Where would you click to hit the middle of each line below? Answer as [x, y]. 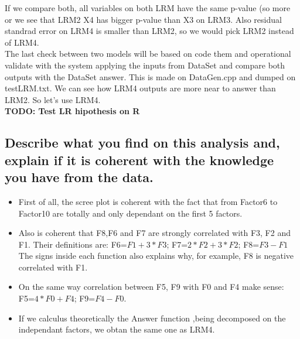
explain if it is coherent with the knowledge [139, 160]
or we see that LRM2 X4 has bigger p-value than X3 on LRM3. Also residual [143, 19]
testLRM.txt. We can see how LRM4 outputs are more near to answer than [140, 88]
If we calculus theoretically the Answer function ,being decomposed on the [152, 318]
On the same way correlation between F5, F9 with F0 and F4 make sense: [151, 287]
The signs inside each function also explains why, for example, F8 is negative [156, 256]
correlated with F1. [53, 267]
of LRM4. [22, 42]
